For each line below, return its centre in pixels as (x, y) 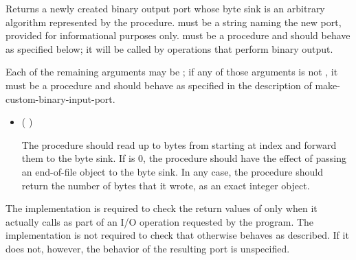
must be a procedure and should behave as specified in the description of (159, 85)
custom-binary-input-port (59, 98)
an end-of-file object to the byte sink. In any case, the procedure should (172, 171)
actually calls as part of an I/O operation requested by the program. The (160, 221)
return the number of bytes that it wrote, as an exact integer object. (166, 185)
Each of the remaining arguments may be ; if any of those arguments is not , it (172, 72)
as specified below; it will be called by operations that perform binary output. (169, 48)
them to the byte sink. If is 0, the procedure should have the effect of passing (184, 158)
